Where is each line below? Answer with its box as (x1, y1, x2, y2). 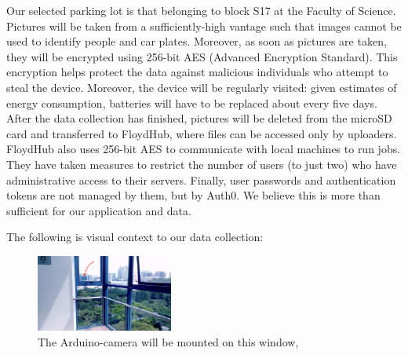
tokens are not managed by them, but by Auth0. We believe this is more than (6, 187, 381, 203)
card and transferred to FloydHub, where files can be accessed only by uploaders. (6, 125, 397, 141)
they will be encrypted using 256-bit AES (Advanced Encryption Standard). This (6, 48, 398, 64)
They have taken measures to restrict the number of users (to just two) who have (6, 156, 397, 172)
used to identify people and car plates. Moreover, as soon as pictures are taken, (6, 33, 387, 49)
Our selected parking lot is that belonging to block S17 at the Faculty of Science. (6, 2, 396, 18)
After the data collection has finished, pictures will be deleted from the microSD (6, 110, 392, 126)
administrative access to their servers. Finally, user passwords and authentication (6, 171, 396, 188)
